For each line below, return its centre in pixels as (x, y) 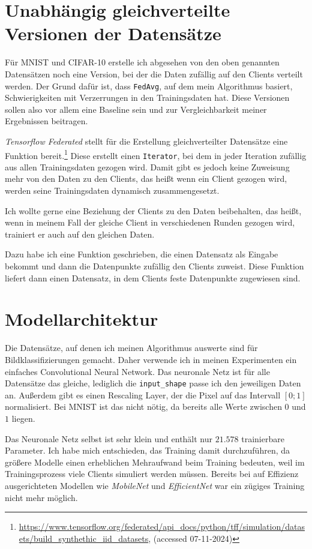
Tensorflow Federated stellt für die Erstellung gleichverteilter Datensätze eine (146, 141)
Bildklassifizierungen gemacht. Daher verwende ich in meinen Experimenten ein (151, 359)
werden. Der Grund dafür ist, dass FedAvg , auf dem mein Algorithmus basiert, (149, 85)
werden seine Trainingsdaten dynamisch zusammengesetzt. (112, 190)
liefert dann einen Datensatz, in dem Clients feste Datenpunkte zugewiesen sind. (153, 277)
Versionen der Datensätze (113, 33)
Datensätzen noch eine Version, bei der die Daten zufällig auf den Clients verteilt (154, 73)
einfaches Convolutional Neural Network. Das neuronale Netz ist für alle (137, 371)
